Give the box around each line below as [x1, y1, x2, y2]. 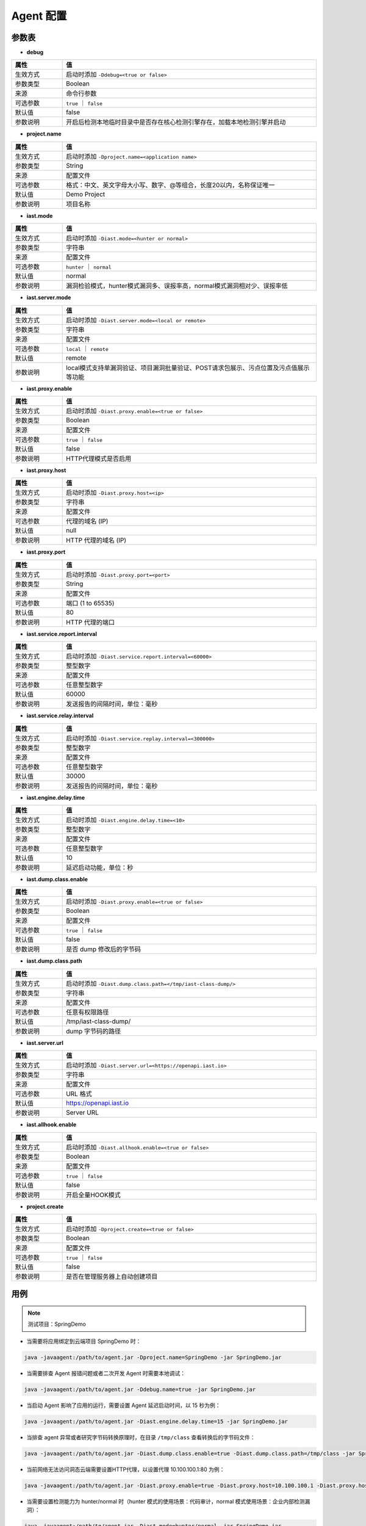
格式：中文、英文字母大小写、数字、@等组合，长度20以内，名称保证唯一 [66, 181, 275, 189]
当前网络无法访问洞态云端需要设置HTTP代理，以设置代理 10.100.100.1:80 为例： [26, 1466, 225, 1473]
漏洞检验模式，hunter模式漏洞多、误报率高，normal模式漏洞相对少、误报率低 [66, 281, 288, 290]
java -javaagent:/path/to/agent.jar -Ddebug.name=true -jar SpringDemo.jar [24, 1386, 256, 1393]
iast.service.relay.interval [26, 712, 94, 720]
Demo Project [66, 190, 106, 198]
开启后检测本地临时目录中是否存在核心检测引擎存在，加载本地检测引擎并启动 [66, 118, 286, 126]
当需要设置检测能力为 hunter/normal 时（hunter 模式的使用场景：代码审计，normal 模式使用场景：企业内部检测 [26, 1497, 305, 1505]
